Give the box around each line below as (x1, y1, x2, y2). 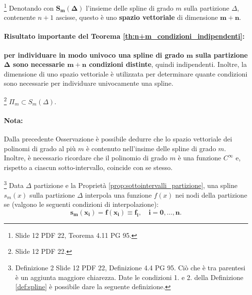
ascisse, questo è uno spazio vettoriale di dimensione (56, 12, 218, 22)
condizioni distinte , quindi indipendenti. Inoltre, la (89, 59, 247, 69)
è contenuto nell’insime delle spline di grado (86, 143, 216, 153)
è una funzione (178, 153, 221, 163)
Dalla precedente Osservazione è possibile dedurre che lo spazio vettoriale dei (4, 134, 232, 144)
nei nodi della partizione (175, 189, 247, 200)
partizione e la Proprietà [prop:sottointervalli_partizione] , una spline (33, 180, 237, 190)
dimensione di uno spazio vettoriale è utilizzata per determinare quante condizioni (4, 68, 248, 78)
